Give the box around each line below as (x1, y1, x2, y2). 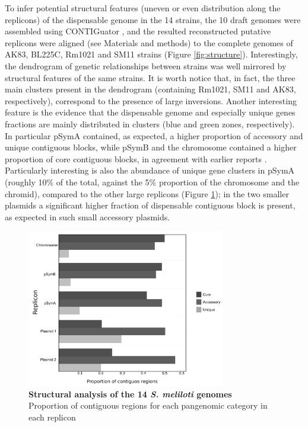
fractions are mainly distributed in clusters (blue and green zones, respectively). (5, 117, 295, 130)
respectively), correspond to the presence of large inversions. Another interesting (5, 94, 297, 107)
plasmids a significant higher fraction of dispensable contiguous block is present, (5, 199, 296, 211)
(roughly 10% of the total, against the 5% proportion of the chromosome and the (5, 175, 300, 188)
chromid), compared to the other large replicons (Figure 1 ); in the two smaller (5, 187, 289, 200)
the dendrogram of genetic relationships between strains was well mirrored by (5, 59, 287, 72)
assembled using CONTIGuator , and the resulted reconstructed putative (5, 25, 271, 37)
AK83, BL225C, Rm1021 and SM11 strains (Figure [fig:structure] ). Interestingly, (5, 48, 298, 60)
